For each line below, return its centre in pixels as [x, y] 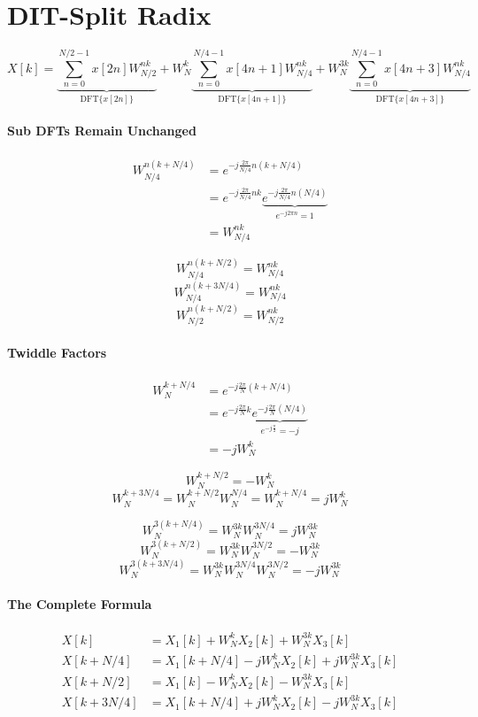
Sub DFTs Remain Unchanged [102, 131]
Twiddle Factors [57, 352]
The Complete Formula [80, 603]
